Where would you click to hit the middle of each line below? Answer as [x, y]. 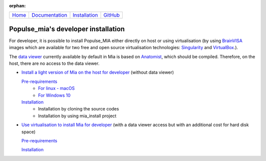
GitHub [112, 15]
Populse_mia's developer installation [67, 29]
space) [29, 132]
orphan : [17, 6]
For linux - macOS [56, 88]
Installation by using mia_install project [77, 116]
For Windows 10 [54, 95]
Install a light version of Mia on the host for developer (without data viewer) [98, 72]
